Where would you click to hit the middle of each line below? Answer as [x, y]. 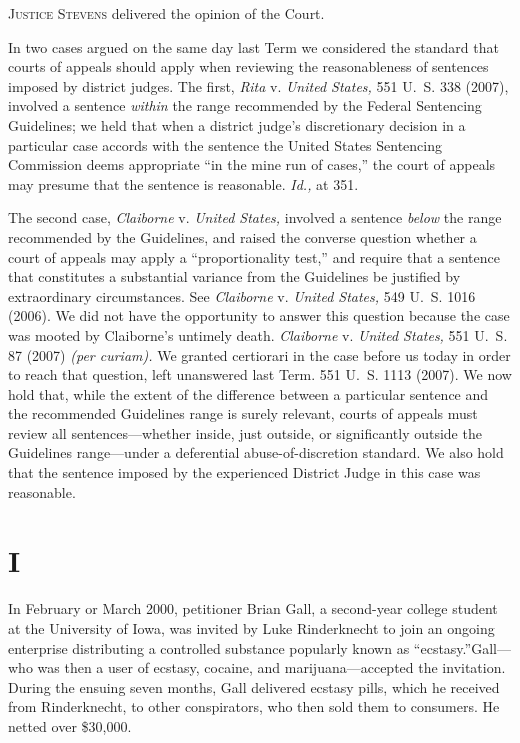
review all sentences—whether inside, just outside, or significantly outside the [245, 432]
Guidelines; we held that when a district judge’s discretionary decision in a [237, 124]
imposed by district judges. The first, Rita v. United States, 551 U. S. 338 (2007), [258, 85]
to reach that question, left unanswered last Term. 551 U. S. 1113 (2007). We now [260, 374]
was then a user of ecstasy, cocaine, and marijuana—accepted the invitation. [271, 667]
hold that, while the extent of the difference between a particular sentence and [248, 393]
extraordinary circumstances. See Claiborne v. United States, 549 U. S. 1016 [242, 295]
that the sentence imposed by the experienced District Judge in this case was [244, 472]
